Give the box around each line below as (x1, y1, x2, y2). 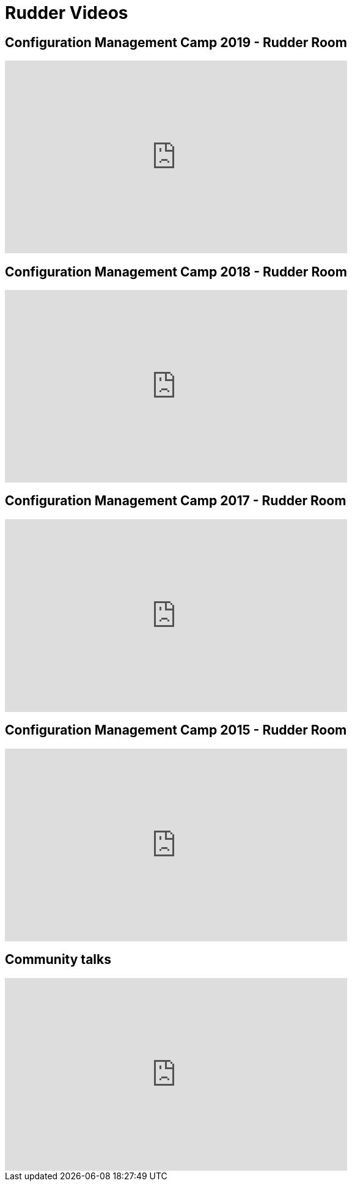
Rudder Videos (5, 2, 128, 23)
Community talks (5, 952, 111, 968)
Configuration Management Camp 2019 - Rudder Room (5, 34, 347, 50)
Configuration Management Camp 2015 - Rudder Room (5, 722, 347, 738)
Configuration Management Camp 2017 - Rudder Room (5, 493, 346, 509)
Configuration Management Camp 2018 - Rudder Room (5, 264, 347, 280)
